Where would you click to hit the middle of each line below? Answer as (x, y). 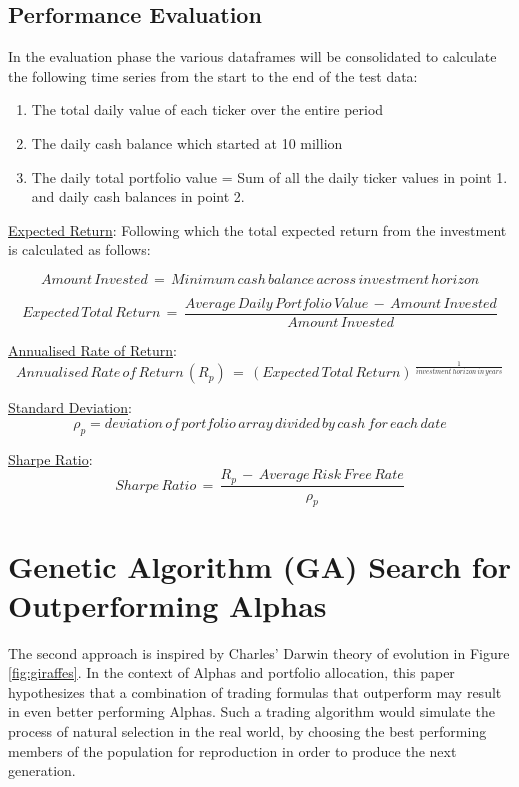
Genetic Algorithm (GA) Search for (260, 565)
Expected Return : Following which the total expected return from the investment (257, 229)
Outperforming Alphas (167, 604)
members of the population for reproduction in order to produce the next (232, 750)
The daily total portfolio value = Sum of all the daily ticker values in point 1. (269, 176)
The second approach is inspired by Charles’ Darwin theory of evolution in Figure (259, 652)
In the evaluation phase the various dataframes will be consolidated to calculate (252, 56)
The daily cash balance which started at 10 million (187, 142)
